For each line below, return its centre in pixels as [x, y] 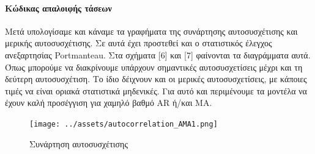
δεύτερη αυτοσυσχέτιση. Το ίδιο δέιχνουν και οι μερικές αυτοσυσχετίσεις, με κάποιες [156, 79]
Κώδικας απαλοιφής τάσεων [58, 8]
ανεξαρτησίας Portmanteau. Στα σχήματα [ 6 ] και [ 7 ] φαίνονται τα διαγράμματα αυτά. [158, 54]
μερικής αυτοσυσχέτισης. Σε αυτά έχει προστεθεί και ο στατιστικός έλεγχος [139, 43]
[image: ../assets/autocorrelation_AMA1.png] [124, 124]
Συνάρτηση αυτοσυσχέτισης [79, 143]
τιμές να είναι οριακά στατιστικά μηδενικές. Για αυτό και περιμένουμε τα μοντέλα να [156, 90]
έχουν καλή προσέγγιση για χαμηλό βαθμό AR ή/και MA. [109, 103]
